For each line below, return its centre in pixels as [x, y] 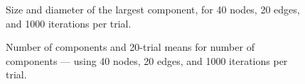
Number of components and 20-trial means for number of [130, 47]
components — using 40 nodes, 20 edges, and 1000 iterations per [147, 60]
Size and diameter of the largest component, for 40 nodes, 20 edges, [153, 9]
